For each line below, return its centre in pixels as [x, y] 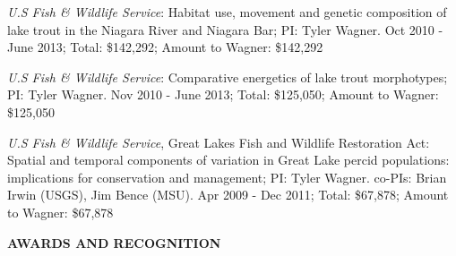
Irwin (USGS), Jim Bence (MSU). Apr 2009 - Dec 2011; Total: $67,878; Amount [228, 195]
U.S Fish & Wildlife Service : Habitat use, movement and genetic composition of [227, 12]
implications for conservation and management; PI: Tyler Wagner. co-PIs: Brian [227, 177]
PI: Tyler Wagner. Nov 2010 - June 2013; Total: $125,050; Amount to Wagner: [223, 94]
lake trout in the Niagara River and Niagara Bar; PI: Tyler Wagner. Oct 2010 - [225, 29]
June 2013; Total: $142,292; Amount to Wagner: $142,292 [165, 47]
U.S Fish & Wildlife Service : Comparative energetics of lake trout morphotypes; [228, 77]
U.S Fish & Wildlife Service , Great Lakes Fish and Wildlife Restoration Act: [219, 142]
